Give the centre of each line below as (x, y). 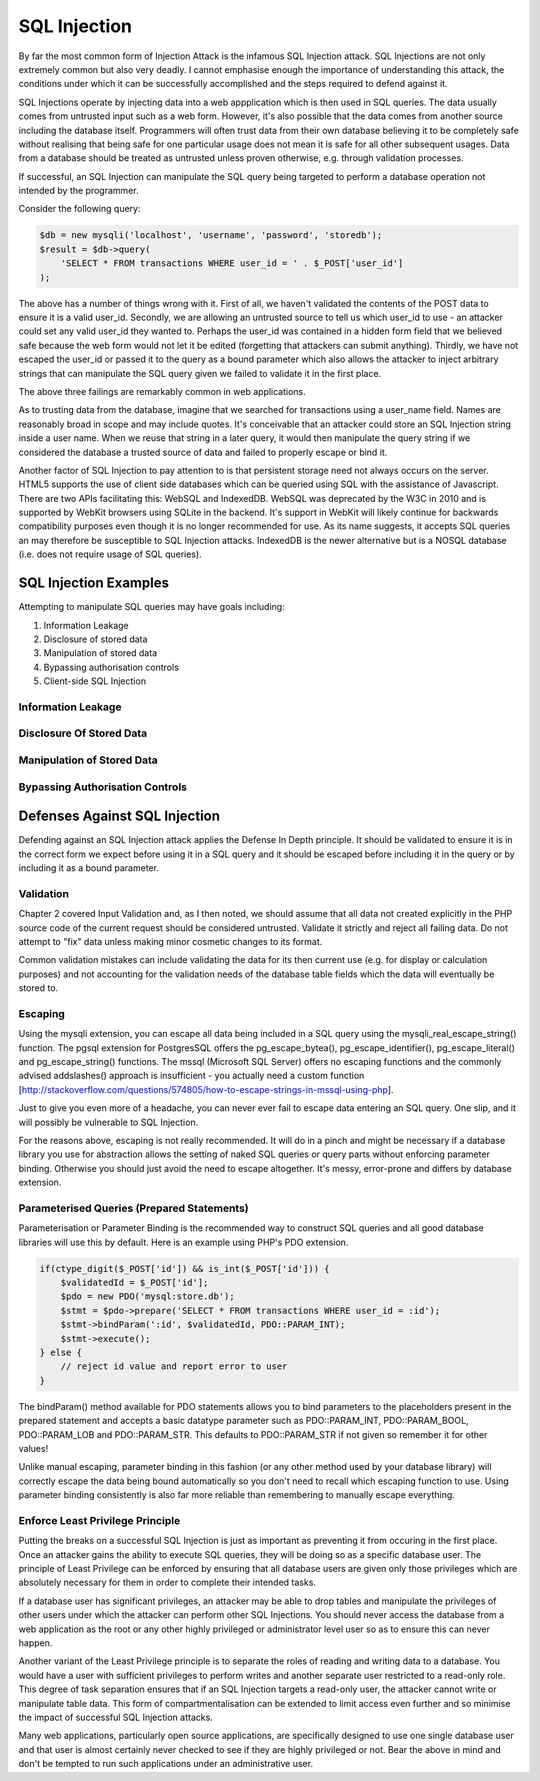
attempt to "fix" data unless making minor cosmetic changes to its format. (170, 941)
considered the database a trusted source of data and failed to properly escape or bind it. (203, 452)
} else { (61, 1353)
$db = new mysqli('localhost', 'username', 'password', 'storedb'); (211, 235)
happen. (35, 1643)
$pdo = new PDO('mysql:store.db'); (147, 1296)
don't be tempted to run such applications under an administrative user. (166, 1764)
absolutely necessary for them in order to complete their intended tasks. (167, 1582)
